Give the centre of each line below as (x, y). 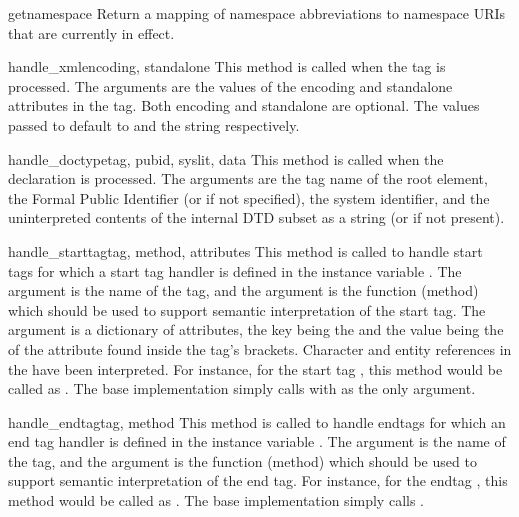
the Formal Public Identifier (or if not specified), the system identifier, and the (249, 197)
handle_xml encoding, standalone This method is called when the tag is (227, 66)
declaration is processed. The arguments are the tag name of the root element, (248, 178)
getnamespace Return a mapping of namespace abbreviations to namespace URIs (257, 13)
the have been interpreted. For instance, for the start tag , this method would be (255, 368)
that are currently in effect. (91, 32)
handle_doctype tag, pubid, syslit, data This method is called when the (226, 158)
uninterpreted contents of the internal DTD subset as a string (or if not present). (256, 217)
